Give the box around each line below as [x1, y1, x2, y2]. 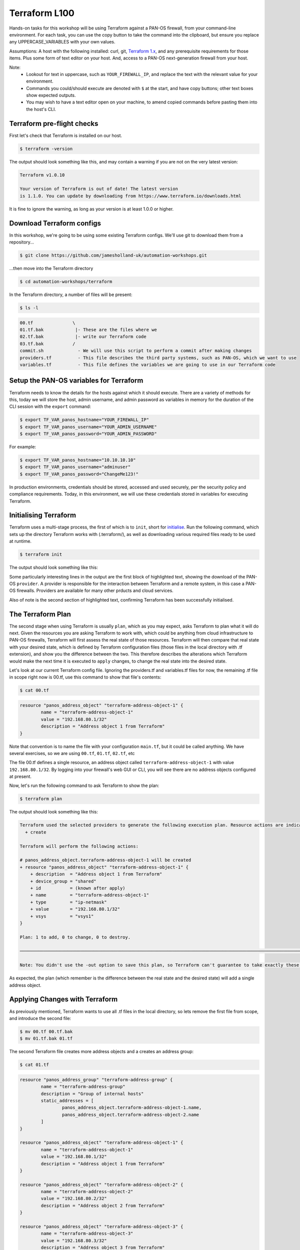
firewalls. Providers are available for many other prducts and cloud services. [16, 587, 173, 593]
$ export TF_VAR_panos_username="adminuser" [19, 464, 131, 470]
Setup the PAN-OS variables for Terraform [9, 376, 143, 385]
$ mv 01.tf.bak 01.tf [19, 1035, 73, 1041]
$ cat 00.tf [19, 687, 49, 693]
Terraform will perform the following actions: [19, 843, 138, 849]
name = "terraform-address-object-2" [40, 1189, 133, 1194]
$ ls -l [19, 305, 38, 311]
